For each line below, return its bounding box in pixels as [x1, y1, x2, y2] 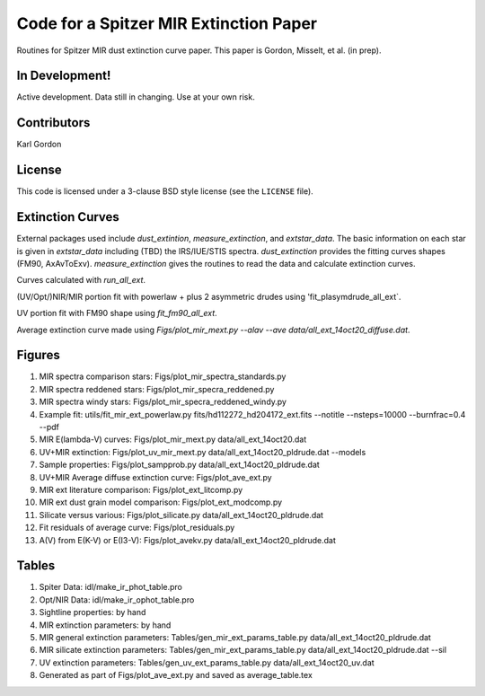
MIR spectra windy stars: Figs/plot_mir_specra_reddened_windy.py [39, 396, 287, 408]
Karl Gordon [16, 139, 62, 150]
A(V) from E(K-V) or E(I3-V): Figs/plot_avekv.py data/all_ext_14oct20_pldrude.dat [39, 534, 337, 545]
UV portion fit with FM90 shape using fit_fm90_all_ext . [16, 308, 217, 319]
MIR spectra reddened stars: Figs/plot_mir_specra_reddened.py [39, 383, 275, 394]
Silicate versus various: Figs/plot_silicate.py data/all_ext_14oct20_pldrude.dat [39, 509, 323, 520]
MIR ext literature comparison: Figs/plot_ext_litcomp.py [39, 484, 243, 495]
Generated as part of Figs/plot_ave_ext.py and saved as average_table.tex [39, 670, 313, 681]
